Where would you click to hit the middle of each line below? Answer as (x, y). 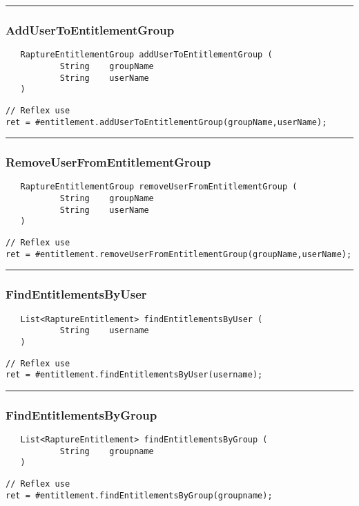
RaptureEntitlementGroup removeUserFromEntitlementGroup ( (159, 187)
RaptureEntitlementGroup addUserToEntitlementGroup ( (146, 55)
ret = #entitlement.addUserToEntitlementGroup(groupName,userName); (166, 122)
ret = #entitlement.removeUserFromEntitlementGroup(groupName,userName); (179, 254)
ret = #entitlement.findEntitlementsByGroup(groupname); (139, 495)
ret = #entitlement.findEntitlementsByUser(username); (134, 375)
